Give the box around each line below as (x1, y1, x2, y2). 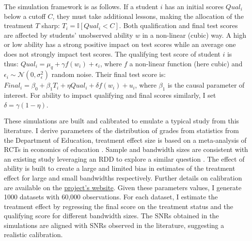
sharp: (41, 20, 60, 30)
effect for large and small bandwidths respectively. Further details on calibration (4, 172, 242, 182)
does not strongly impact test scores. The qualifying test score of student (4, 48, 220, 59)
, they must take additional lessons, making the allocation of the (52, 11, 244, 21)
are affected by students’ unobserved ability (4, 30, 133, 40)
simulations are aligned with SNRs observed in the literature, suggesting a (4, 220, 224, 230)
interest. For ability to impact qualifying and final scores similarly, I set (4, 90, 216, 100)
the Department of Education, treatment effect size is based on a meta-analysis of (4, 135, 247, 145)
